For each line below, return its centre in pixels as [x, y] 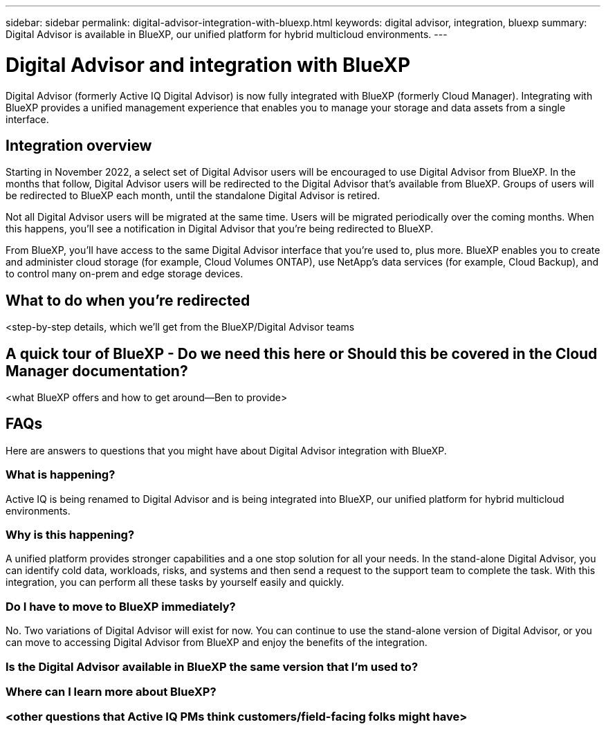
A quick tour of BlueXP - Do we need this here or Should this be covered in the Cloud [302, 353]
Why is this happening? [70, 535]
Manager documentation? [97, 371]
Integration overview [79, 145]
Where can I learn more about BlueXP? [111, 691]
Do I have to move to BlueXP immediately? [121, 606]
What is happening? [61, 475]
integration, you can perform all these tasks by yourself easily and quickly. [175, 582]
